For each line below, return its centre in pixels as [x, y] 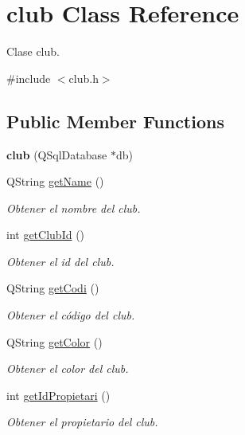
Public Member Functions [115, 121]
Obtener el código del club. [71, 315]
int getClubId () [46, 235]
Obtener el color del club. [68, 368]
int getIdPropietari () [58, 395]
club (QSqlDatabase [57, 154]
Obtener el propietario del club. [82, 422]
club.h [84, 78]
